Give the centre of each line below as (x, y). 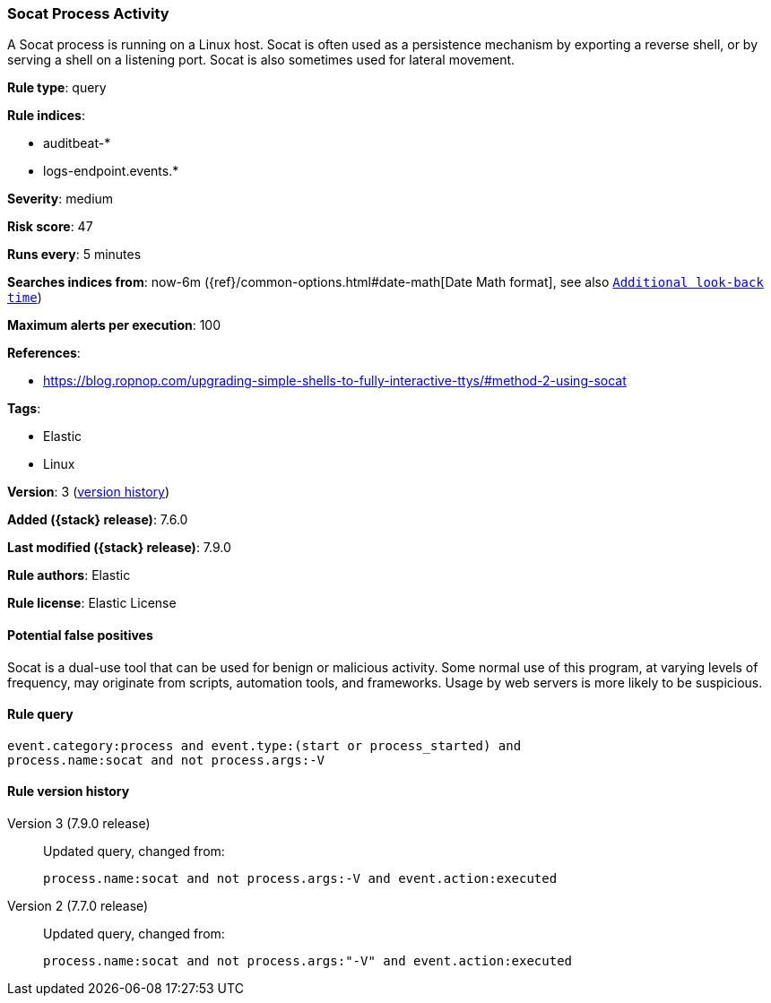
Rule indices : (46, 116)
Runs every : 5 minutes (74, 255)
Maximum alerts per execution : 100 (114, 325)
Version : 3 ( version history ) (89, 492)
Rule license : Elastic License (92, 603)
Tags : (24, 409)
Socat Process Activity (88, 13)
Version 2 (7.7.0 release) (78, 906)
